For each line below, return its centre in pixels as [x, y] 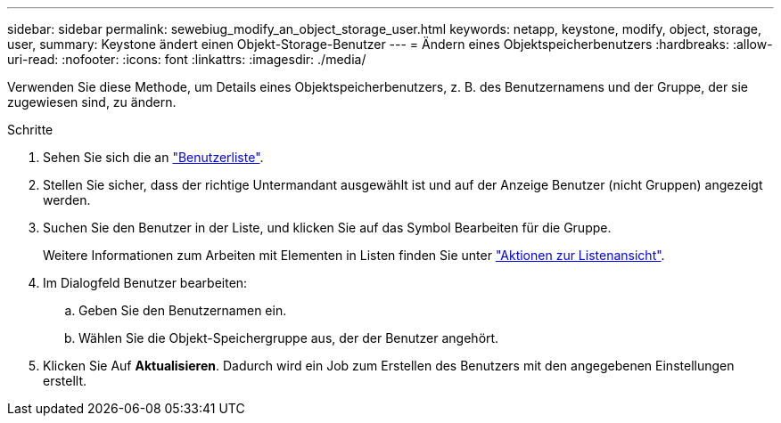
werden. [67, 200]
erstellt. [65, 381]
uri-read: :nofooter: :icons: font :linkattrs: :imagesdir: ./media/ [187, 59]
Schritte [30, 130]
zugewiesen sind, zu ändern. [92, 102]
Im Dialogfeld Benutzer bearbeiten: [145, 283]
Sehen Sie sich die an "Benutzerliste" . [153, 157]
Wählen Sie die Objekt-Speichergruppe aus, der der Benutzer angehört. [289, 338]
